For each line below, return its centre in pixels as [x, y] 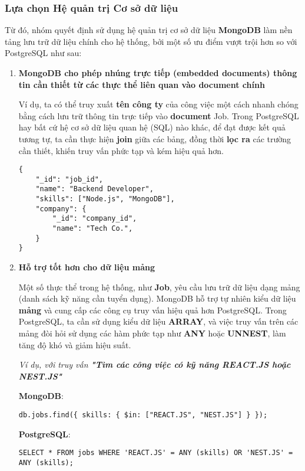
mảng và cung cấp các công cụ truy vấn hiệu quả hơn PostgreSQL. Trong [152, 310]
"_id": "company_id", [95, 219]
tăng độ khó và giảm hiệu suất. [75, 344]
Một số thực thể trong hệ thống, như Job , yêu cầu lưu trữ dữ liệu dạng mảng [159, 287]
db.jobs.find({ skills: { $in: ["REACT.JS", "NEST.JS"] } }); [143, 415]
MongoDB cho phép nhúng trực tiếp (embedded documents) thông [158, 73]
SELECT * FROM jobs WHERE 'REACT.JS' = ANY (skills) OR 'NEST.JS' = [156, 453]
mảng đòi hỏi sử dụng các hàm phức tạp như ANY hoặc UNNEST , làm [152, 333]
